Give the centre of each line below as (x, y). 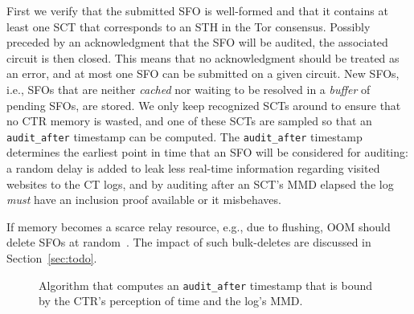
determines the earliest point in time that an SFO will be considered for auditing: (207, 152)
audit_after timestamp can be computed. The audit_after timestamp (184, 136)
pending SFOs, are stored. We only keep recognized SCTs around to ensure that (204, 105)
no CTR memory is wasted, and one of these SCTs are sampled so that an (189, 121)
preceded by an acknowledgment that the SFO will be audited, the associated (197, 42)
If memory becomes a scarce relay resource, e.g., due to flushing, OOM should (199, 226)
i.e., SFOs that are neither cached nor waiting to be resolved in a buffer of (189, 89)
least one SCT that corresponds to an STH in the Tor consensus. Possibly (189, 26)
